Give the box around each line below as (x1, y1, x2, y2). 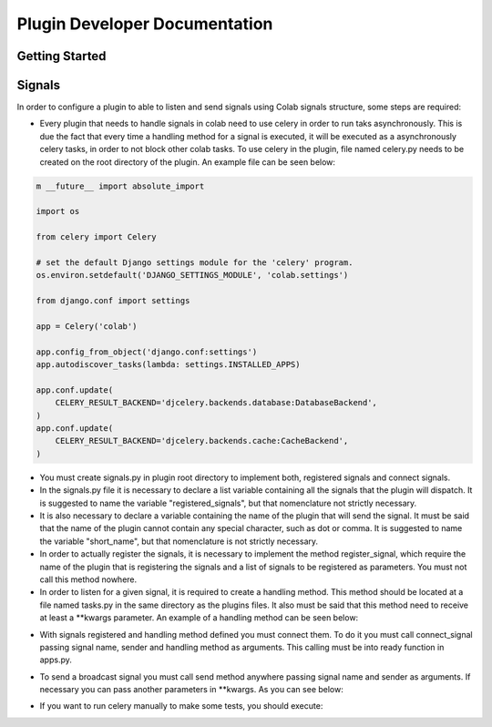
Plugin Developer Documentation (16, 14, 273, 34)
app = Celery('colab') (36, 321, 138, 332)
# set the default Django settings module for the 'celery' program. (36, 257, 354, 268)
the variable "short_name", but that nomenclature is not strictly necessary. (39, 536, 319, 547)
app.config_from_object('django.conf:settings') (36, 346, 258, 357)
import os (36, 206, 80, 217)
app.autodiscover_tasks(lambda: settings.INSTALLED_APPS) (36, 360, 301, 370)
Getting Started (16, 48, 107, 64)
